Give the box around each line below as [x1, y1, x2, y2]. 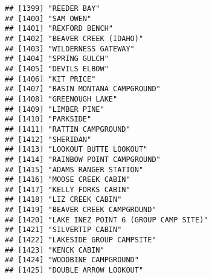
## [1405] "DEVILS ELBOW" [5, 64, 109, 73]
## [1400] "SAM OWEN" [5, 14, 92, 23]
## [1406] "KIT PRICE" [5, 74, 96, 83]
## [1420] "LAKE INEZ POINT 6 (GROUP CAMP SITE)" [5, 215, 208, 224]
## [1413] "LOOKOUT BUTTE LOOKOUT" [5, 145, 148, 154]
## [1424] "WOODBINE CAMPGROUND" [5, 256, 139, 265]
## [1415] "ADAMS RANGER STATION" [5, 165, 144, 174]
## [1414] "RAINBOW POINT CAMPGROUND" [5, 155, 161, 164]
